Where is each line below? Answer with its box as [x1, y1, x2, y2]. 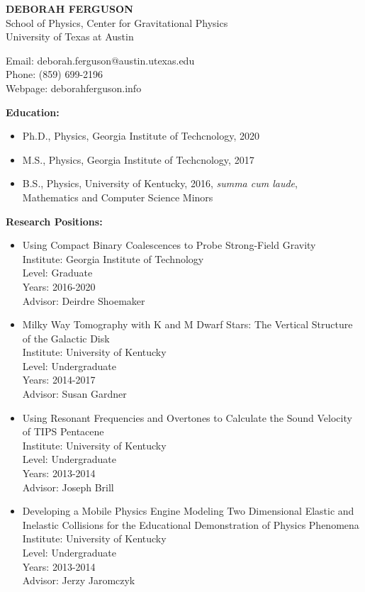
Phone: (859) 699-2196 [6, 67, 103, 82]
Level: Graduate [22, 265, 93, 280]
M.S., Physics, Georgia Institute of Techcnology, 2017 [22, 152, 254, 167]
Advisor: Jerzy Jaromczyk [22, 573, 135, 588]
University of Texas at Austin [6, 29, 134, 44]
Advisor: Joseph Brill [22, 479, 114, 494]
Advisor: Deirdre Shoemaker [22, 293, 145, 308]
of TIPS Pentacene [22, 424, 104, 439]
